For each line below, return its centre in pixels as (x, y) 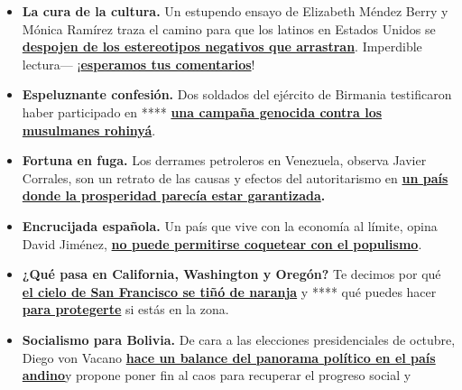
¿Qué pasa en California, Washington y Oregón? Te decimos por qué (231, 274)
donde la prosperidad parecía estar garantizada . (174, 195)
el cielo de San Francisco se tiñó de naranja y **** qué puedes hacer (229, 291)
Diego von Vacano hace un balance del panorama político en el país (229, 357)
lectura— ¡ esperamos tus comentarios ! (139, 64)
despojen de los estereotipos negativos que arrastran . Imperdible (222, 46)
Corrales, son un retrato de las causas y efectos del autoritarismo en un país (235, 177)
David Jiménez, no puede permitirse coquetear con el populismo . (222, 243)
